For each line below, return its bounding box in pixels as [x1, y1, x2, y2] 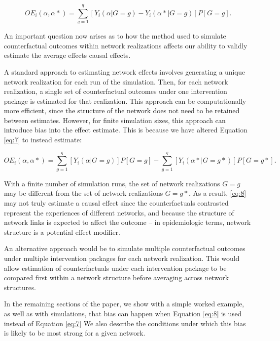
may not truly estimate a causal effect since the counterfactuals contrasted [4, 197, 229, 208]
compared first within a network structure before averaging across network [4, 272, 229, 283]
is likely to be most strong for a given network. [4, 328, 145, 338]
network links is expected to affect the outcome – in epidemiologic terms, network [4, 217, 251, 227]
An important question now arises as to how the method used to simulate [4, 31, 226, 41]
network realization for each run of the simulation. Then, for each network [4, 76, 228, 86]
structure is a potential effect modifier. [4, 226, 120, 237]
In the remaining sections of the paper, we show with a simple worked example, [4, 298, 244, 309]
